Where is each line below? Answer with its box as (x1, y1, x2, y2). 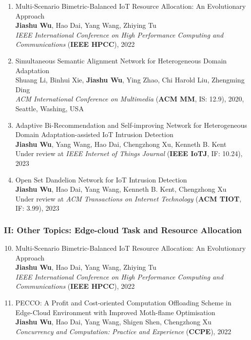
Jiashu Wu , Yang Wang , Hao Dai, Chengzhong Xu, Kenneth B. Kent (15, 139, 227, 149)
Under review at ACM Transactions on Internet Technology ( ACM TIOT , (15, 193, 242, 203)
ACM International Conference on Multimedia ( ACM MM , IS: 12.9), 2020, (15, 94, 244, 104)
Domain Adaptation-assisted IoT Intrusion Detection (15, 129, 174, 140)
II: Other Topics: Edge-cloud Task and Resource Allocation (4, 223, 242, 236)
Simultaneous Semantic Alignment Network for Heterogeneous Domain (15, 55, 227, 65)
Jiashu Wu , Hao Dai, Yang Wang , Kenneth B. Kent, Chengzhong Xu (15, 184, 227, 194)
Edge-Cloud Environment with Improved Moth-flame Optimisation (15, 307, 215, 317)
